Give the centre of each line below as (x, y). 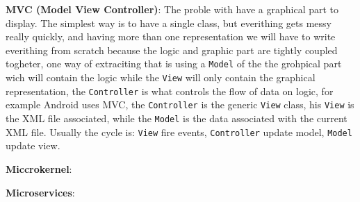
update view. (33, 145)
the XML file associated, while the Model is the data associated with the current (177, 118)
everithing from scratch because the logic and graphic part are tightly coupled (172, 50)
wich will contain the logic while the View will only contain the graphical (161, 77)
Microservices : (40, 192)
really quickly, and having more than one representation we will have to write (171, 36)
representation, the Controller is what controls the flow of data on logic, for (170, 91)
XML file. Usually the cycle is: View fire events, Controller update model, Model (179, 132)
